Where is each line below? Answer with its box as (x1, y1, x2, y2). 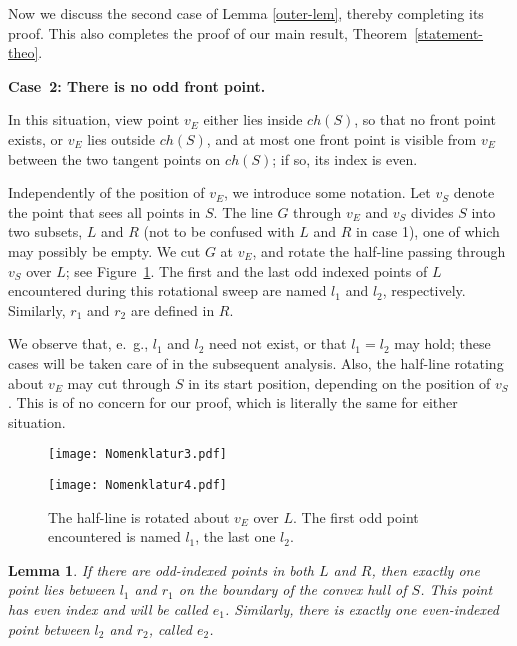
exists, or (8, 128, 64, 149)
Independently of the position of (8, 182, 205, 203)
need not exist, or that (209, 333, 347, 354)
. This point (420, 579, 493, 600)
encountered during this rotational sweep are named (8, 280, 327, 301)
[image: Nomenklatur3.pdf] (48, 447, 227, 462)
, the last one (195, 526, 276, 547)
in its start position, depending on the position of (188, 372, 491, 393)
